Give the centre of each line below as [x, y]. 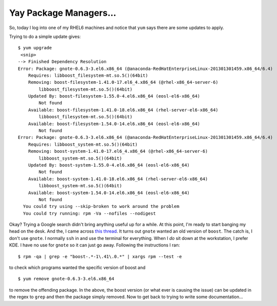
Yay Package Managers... [63, 13]
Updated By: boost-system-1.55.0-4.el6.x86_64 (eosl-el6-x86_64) [109, 165]
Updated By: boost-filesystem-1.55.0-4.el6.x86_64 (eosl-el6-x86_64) [114, 96]
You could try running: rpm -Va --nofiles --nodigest [89, 213]
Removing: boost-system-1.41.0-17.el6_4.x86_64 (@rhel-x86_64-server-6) [118, 151]
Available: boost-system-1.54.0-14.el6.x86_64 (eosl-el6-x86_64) [109, 193]
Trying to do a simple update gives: [45, 36]
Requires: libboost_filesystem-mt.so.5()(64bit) [88, 75]
